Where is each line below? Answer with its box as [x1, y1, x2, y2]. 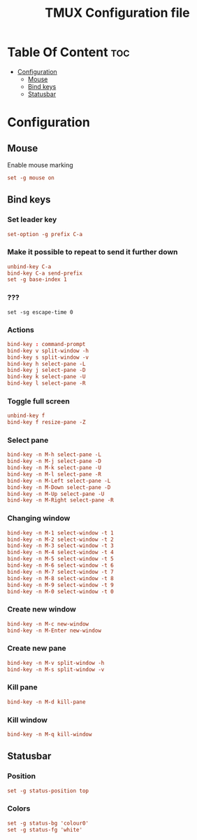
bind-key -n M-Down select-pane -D [7, 483, 111, 491]
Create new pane [7, 643, 66, 653]
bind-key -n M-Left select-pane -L [7, 477, 111, 484]
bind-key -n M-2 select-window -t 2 [7, 536, 114, 543]
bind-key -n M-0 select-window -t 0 [7, 588, 114, 595]
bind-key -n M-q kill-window [7, 731, 92, 738]
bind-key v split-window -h [7, 347, 89, 354]
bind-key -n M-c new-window [7, 620, 89, 628]
